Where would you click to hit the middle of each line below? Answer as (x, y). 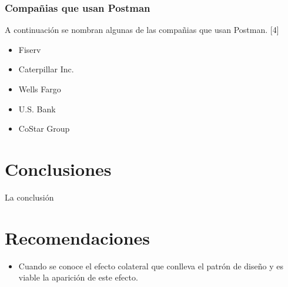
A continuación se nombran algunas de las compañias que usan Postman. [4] (142, 30)
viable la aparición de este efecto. (78, 277)
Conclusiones (58, 168)
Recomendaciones (78, 237)
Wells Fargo (40, 89)
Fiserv (30, 49)
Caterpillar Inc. (46, 69)
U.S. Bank (37, 109)
